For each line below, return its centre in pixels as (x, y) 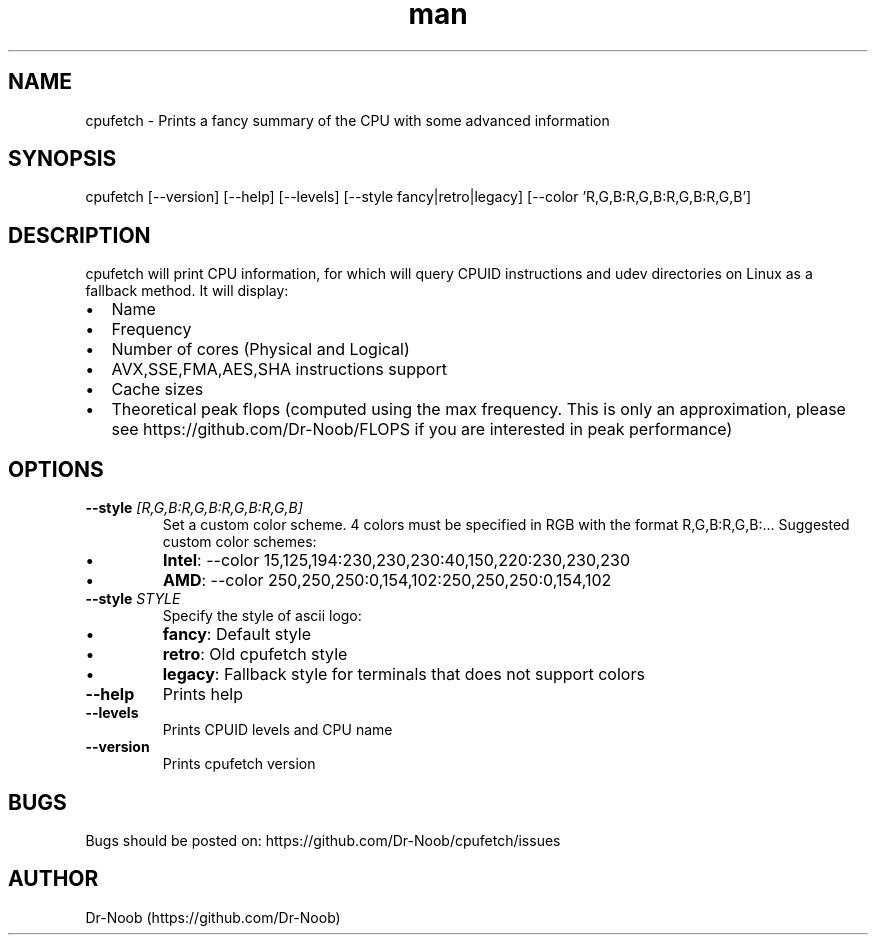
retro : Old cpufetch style (255, 654)
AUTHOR (53, 879)
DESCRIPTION (79, 235)
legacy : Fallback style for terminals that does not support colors (403, 674)
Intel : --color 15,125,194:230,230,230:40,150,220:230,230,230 (396, 560)
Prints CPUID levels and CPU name (277, 730)
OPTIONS (56, 469)
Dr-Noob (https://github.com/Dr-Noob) (213, 917)
